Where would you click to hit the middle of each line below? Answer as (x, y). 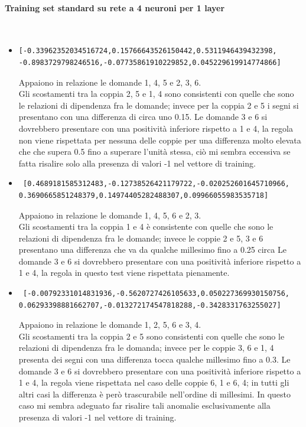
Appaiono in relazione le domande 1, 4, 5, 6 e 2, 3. (110, 215)
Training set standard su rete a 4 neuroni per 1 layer (115, 7)
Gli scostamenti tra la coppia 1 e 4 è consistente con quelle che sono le (146, 226)
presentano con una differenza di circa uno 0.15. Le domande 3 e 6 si (143, 117)
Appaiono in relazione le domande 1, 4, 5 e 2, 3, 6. (110, 82)
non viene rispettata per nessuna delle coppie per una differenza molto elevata (160, 140)
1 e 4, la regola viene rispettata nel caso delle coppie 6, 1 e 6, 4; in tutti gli (154, 382)
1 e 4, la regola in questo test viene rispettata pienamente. (124, 273)
